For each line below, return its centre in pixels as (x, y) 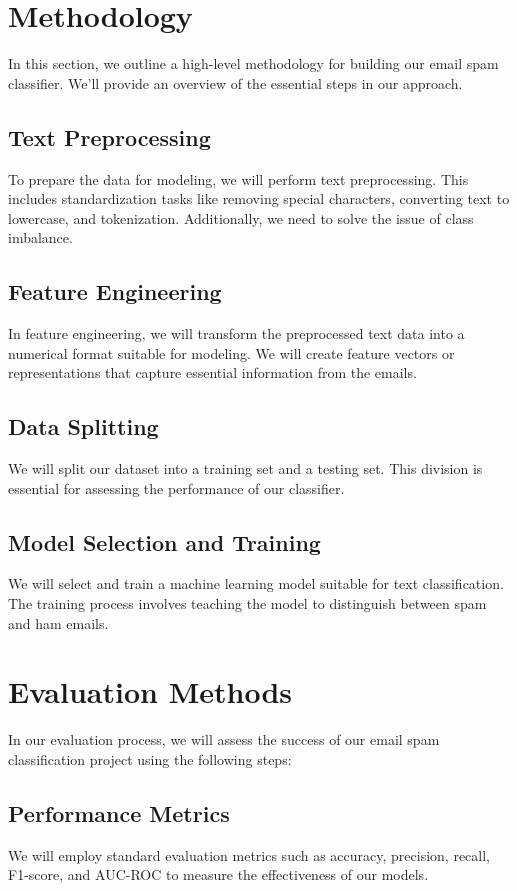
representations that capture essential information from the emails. (212, 372)
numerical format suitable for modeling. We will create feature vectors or (231, 352)
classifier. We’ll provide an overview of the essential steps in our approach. (235, 82)
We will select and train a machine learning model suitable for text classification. (256, 583)
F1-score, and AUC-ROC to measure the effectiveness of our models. (218, 874)
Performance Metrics (119, 812)
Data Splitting (83, 426)
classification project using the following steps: (150, 758)
